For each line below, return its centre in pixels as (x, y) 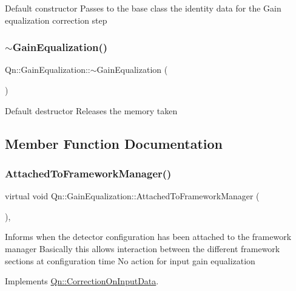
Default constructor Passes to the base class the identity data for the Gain (143, 8)
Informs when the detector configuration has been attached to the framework (148, 237)
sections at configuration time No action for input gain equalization (130, 260)
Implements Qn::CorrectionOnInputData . (82, 281)
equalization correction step (56, 20)
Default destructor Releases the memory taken (91, 110)
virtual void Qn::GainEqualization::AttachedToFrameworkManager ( (132, 196)
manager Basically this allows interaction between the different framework (143, 248)
